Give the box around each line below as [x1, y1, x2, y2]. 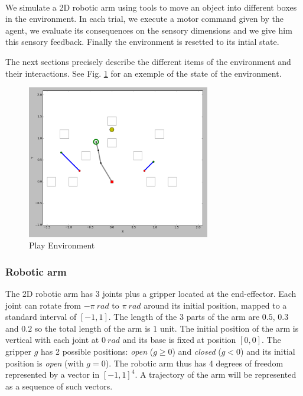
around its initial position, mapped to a [144, 299, 287, 311]
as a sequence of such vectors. [5, 379, 113, 392]
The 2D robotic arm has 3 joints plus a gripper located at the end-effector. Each [5, 287, 297, 300]
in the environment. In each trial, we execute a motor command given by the [5, 12, 284, 25]
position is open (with [5, 356, 84, 369]
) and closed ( [172, 345, 221, 358]
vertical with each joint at [5, 333, 99, 346]
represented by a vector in [5, 368, 100, 381]
